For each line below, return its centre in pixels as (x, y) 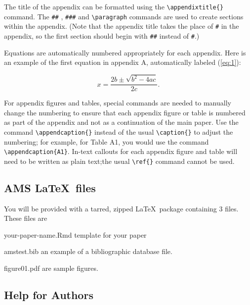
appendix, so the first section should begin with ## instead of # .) (102, 35)
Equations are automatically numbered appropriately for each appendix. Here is (125, 52)
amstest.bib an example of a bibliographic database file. (88, 251)
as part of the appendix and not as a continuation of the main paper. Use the (121, 122)
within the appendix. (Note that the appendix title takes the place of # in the (122, 26)
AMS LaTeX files (50, 187)
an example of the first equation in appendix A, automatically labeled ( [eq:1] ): (123, 62)
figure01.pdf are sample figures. (51, 268)
